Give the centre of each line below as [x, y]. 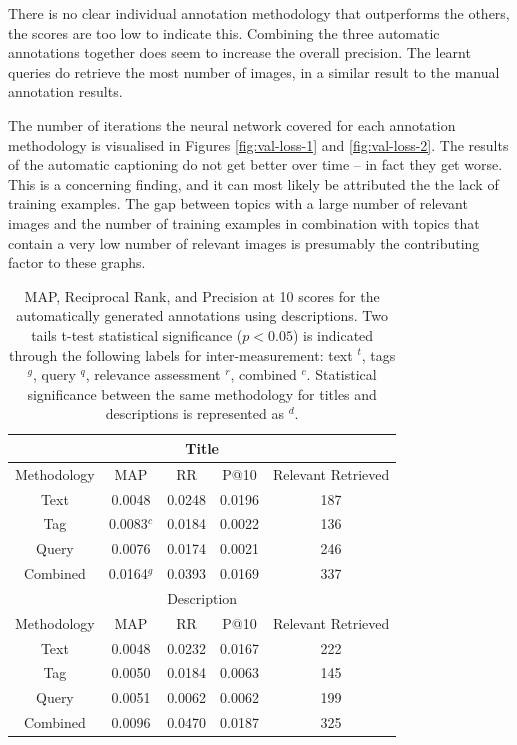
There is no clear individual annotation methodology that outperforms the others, [259, 13]
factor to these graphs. [77, 262]
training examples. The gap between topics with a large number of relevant [238, 203]
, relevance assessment [153, 374]
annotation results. [65, 91]
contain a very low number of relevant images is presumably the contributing [244, 242]
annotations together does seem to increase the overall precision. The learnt [239, 52]
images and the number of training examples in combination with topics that [244, 222]
